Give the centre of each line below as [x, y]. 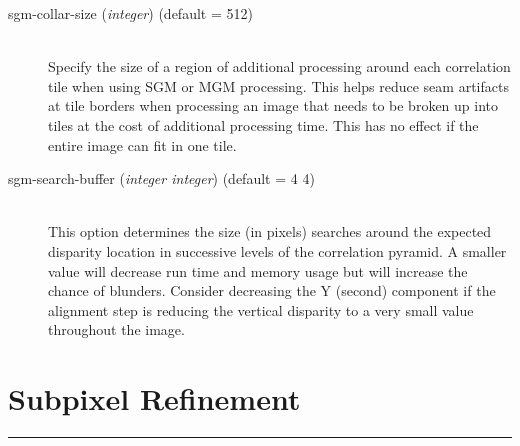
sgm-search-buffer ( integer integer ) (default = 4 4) [161, 178]
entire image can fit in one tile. [142, 144]
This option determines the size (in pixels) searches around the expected [270, 231]
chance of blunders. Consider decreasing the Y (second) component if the [272, 290]
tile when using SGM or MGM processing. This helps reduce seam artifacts [278, 85]
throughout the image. [116, 329]
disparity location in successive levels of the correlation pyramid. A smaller [277, 250]
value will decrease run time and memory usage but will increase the [258, 270]
